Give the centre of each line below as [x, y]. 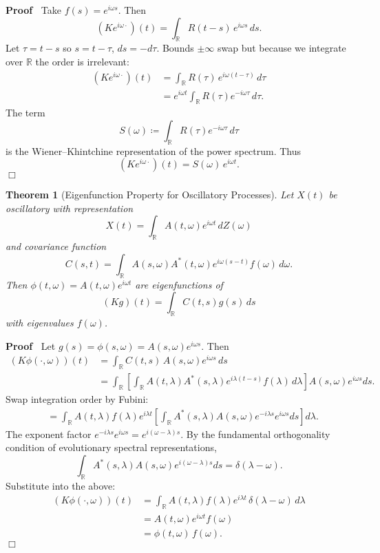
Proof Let [31, 345]
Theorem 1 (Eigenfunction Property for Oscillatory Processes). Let [150, 195]
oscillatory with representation [70, 208]
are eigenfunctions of [179, 284]
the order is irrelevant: [82, 61]
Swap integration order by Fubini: [77, 399]
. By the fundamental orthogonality [255, 434]
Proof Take [33, 10]
